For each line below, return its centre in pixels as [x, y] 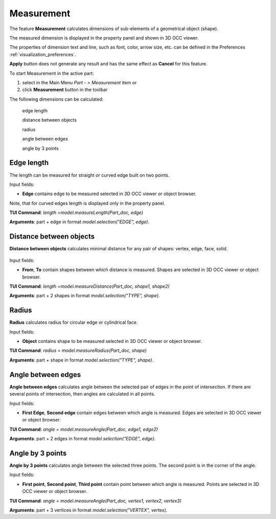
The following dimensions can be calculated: [56, 99]
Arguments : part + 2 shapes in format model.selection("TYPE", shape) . [85, 296]
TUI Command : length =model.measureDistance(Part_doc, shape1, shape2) [89, 286]
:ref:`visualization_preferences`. [43, 54]
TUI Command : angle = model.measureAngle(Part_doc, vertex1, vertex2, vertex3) [95, 501]
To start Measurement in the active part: [52, 73]
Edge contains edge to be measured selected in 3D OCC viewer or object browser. [109, 194]
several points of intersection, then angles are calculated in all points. [82, 394]
